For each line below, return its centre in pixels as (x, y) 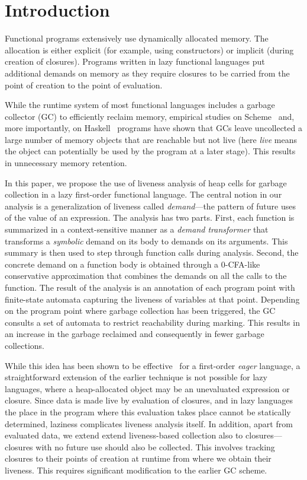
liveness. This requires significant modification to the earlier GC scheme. (136, 470)
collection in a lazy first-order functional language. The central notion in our (143, 194)
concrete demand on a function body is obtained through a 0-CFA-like (133, 264)
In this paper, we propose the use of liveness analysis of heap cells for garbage (146, 182)
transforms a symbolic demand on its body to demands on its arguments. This (146, 241)
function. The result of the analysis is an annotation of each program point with (150, 287)
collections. (25, 345)
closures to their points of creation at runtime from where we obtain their (138, 458)
